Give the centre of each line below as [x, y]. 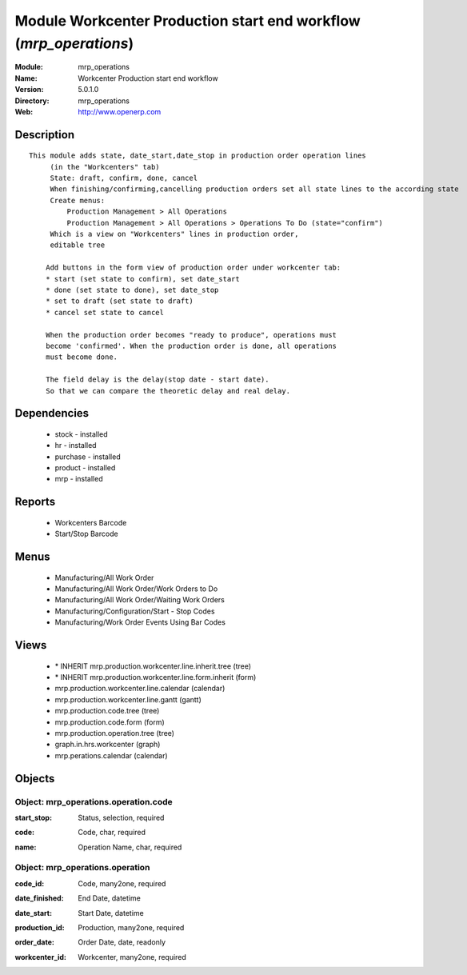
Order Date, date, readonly [122, 942]
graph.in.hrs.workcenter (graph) [108, 745]
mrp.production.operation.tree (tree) [115, 733]
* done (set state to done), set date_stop [132, 290]
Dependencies [52, 413]
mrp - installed [79, 479]
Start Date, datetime [111, 913]
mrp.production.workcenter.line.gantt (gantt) [128, 699]
